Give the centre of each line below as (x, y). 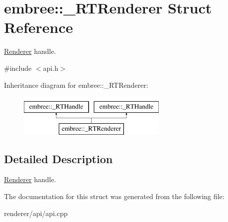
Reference (39, 27)
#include (18, 68)
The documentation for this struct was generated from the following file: (114, 196)
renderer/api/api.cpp (36, 213)
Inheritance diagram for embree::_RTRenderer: (76, 85)
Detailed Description (58, 158)
